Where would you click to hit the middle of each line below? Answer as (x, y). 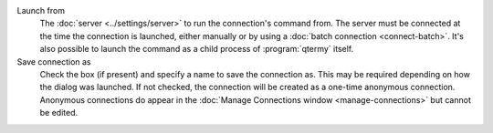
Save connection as (54, 61)
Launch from (41, 10)
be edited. (59, 113)
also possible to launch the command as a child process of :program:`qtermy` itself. (197, 49)
